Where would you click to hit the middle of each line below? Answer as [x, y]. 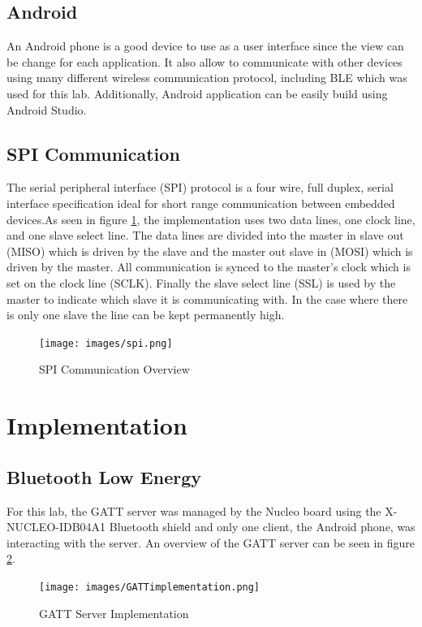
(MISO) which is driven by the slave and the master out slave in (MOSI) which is [210, 251]
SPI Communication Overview [114, 369]
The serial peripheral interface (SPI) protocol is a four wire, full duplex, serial [200, 187]
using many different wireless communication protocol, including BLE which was [207, 78]
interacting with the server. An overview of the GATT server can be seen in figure [211, 542]
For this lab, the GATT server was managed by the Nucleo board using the [194, 510]
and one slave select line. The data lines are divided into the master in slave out [205, 235]
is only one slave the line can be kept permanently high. [146, 315]
